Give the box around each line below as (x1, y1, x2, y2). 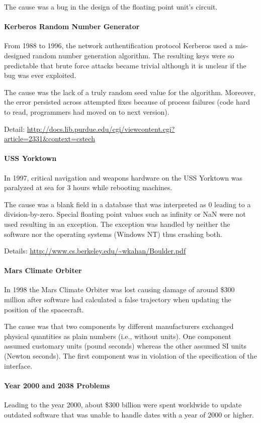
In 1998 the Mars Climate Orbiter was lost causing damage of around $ (4, 284, 224, 295)
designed (4, 50, 31, 60)
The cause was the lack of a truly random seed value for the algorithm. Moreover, (4, 87, 256, 97)
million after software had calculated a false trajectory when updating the (4, 294, 231, 305)
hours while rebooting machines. (73, 182, 172, 193)
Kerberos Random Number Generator (4, 21, 140, 32)
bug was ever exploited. (4, 70, 76, 80)
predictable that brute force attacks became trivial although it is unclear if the (4, 60, 246, 70)
